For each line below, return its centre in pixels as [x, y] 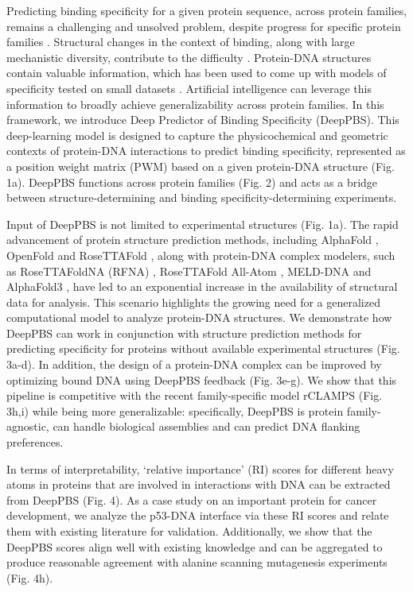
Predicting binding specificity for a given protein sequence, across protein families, [207, 10]
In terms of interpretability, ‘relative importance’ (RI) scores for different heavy [200, 468]
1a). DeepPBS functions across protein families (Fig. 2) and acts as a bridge [192, 182]
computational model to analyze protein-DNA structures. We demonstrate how [199, 317]
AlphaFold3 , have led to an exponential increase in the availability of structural [202, 286]
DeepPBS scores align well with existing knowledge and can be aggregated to [195, 546]
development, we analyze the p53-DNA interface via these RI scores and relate [198, 515]
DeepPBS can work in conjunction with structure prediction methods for [184, 333]
